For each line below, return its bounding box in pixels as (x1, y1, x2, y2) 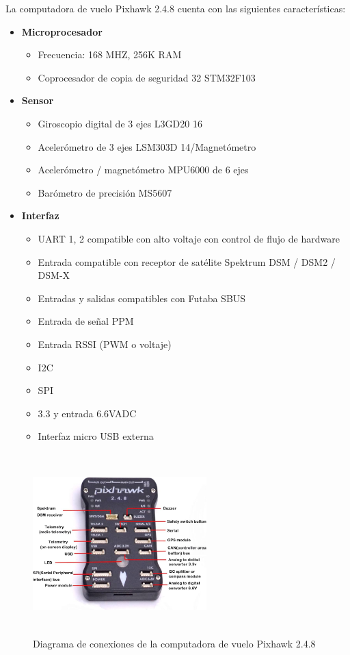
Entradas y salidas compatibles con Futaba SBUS (38, 291, 246, 305)
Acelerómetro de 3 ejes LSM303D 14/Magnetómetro (38, 139, 256, 153)
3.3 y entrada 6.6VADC (38, 406, 137, 420)
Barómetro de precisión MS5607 (38, 185, 172, 199)
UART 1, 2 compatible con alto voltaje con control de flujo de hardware (38, 231, 340, 245)
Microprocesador (21, 24, 103, 38)
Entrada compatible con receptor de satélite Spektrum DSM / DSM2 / (38, 254, 336, 269)
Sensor (21, 93, 54, 108)
